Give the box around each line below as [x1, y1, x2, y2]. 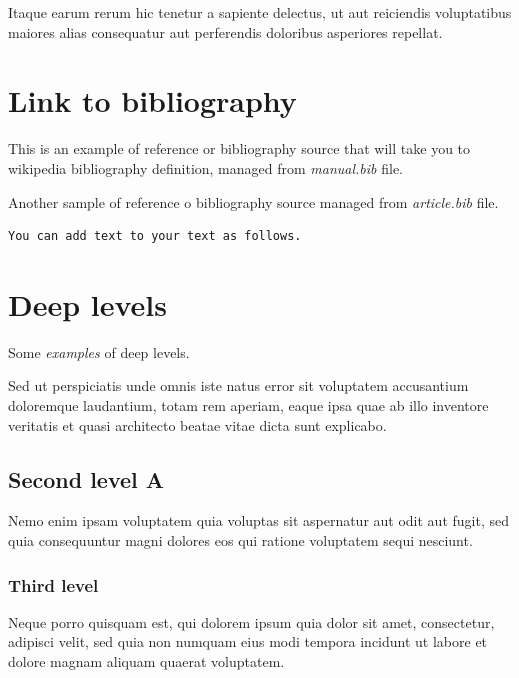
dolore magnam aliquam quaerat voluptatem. [8, 650, 285, 671]
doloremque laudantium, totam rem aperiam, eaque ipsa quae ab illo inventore [8, 395, 489, 415]
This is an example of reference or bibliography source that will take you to [8, 138, 471, 159]
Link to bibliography [8, 80, 297, 121]
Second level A [8, 463, 165, 494]
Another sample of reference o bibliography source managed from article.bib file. [8, 191, 499, 212]
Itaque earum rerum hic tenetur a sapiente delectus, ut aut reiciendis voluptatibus [8, 2, 512, 22]
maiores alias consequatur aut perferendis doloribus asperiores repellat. [8, 21, 443, 42]
